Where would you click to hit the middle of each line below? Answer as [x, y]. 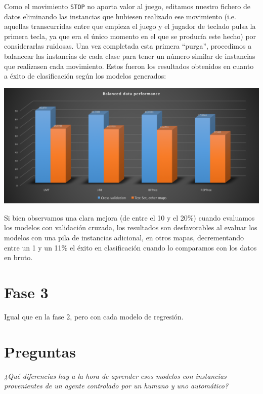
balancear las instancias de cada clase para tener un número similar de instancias [130, 56]
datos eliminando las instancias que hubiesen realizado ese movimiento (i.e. [120, 16]
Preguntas [40, 351]
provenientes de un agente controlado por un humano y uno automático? [116, 386]
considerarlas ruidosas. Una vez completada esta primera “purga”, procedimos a [128, 46]
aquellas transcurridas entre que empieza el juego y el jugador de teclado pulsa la [130, 26]
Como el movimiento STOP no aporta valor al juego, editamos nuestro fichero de [127, 6]
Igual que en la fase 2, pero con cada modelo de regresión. [94, 316]
